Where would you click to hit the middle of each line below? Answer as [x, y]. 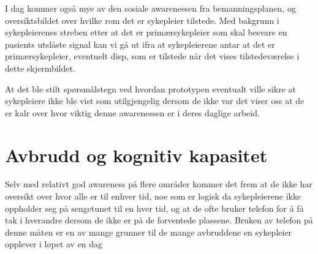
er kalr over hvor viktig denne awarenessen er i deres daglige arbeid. [132, 112]
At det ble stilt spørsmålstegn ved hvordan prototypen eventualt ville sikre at [150, 88]
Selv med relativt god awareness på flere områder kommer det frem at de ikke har [159, 184]
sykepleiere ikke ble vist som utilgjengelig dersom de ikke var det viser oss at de [155, 101]
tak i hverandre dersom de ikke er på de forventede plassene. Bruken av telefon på [159, 220]
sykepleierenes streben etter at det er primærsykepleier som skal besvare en [146, 32]
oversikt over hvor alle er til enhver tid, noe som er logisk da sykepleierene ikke [153, 196]
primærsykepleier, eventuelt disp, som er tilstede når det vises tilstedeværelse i [152, 56]
